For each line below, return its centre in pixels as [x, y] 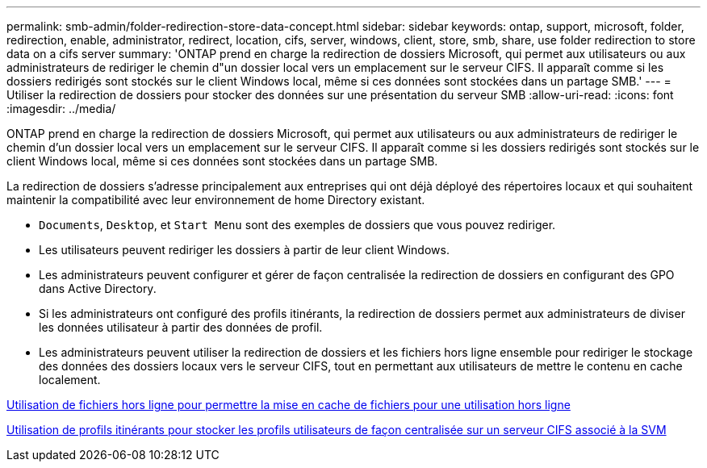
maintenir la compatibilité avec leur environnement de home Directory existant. [216, 200]
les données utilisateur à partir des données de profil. [181, 327]
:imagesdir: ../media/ [61, 109]
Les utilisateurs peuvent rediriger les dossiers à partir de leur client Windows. [244, 250]
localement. [70, 380]
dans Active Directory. [98, 288]
